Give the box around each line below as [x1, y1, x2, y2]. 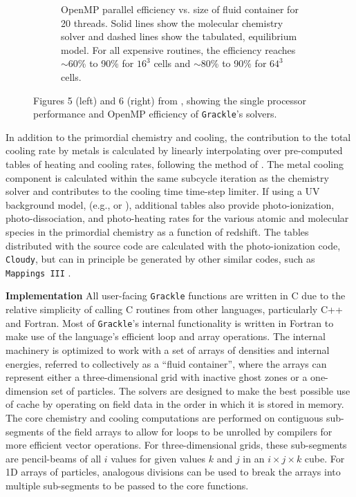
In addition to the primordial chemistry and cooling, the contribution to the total [6, 129, 351, 144]
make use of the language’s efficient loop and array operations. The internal [6, 329, 326, 344]
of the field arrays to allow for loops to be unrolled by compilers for [46, 424, 332, 438]
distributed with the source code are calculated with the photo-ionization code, [6, 238, 341, 252]
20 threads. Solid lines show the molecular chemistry [61, 15, 283, 30]
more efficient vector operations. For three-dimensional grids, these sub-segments [6, 438, 347, 452]
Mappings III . [6, 265, 71, 279]
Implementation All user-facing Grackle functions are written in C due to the [6, 288, 346, 303]
